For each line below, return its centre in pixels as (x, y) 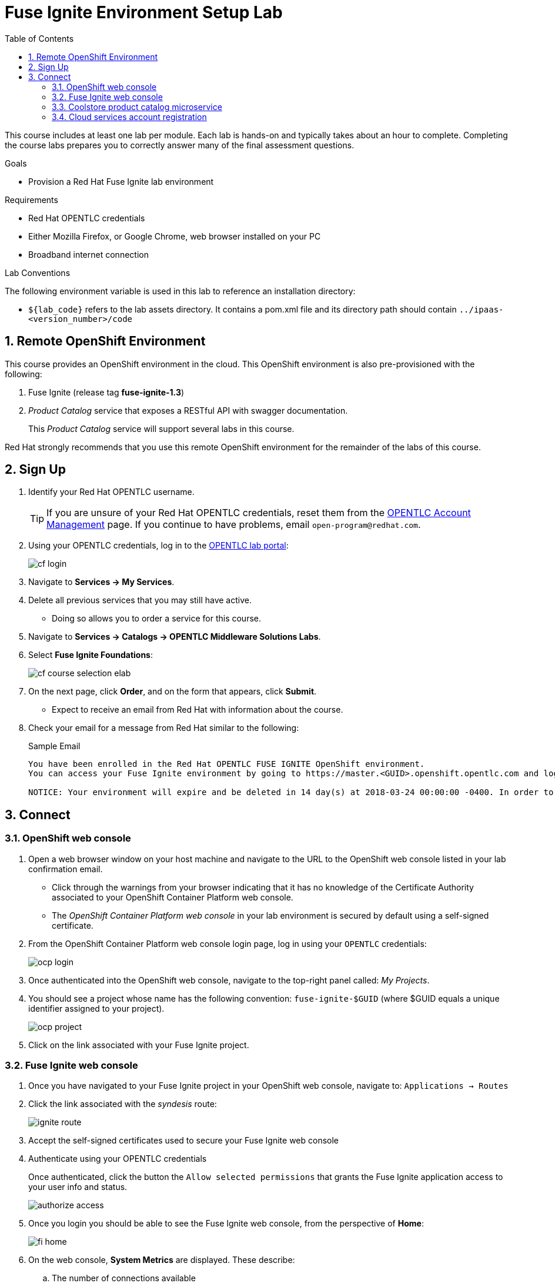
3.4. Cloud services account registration (129, 117)
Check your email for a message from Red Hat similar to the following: (164, 728)
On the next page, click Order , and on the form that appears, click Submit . (173, 692)
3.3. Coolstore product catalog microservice (137, 107)
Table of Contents (39, 38)
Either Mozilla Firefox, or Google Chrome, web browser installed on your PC (175, 236)
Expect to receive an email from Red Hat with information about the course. (198, 710)
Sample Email (54, 746)
